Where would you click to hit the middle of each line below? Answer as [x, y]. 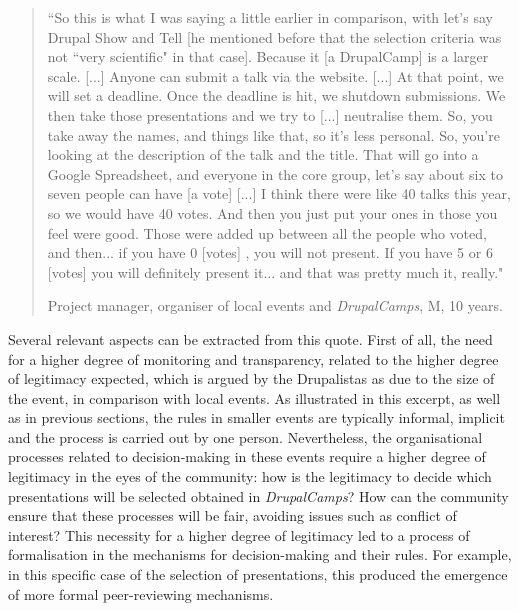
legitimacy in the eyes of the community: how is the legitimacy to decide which [250, 476]
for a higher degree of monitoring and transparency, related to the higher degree [253, 358]
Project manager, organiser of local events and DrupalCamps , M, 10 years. [275, 305]
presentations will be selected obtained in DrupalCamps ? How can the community [258, 495]
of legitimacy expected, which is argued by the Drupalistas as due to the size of [251, 378]
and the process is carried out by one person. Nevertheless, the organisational [245, 436]
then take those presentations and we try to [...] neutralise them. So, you [270, 114]
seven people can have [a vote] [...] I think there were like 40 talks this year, [279, 193]
